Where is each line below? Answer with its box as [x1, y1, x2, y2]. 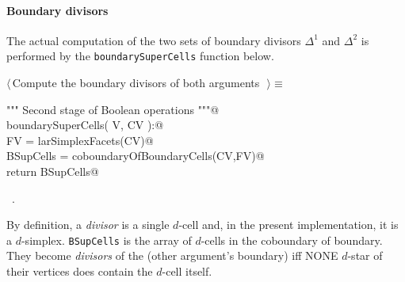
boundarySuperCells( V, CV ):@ [6, 116, 164, 133]
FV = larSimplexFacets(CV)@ [6, 131, 154, 148]
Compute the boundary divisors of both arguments [12, 74, 260, 91]
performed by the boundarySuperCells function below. [6, 48, 274, 64]
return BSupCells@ [6, 163, 99, 180]
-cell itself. [162, 263, 212, 280]
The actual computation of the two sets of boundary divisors [6, 32, 301, 48]
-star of [347, 247, 383, 264]
